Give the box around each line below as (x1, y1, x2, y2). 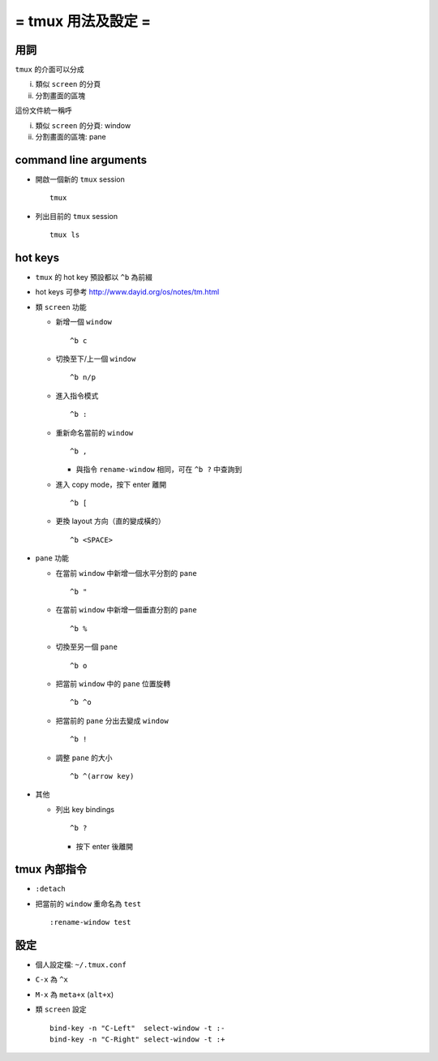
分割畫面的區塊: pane (35, 132, 106, 142)
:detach (35, 884, 67, 894)
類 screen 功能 (35, 302, 87, 311)
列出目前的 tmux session (35, 211, 118, 221)
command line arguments (15, 152, 148, 166)
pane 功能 (35, 553, 69, 563)
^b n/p (70, 373, 97, 382)
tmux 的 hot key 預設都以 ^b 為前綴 (35, 273, 153, 281)
